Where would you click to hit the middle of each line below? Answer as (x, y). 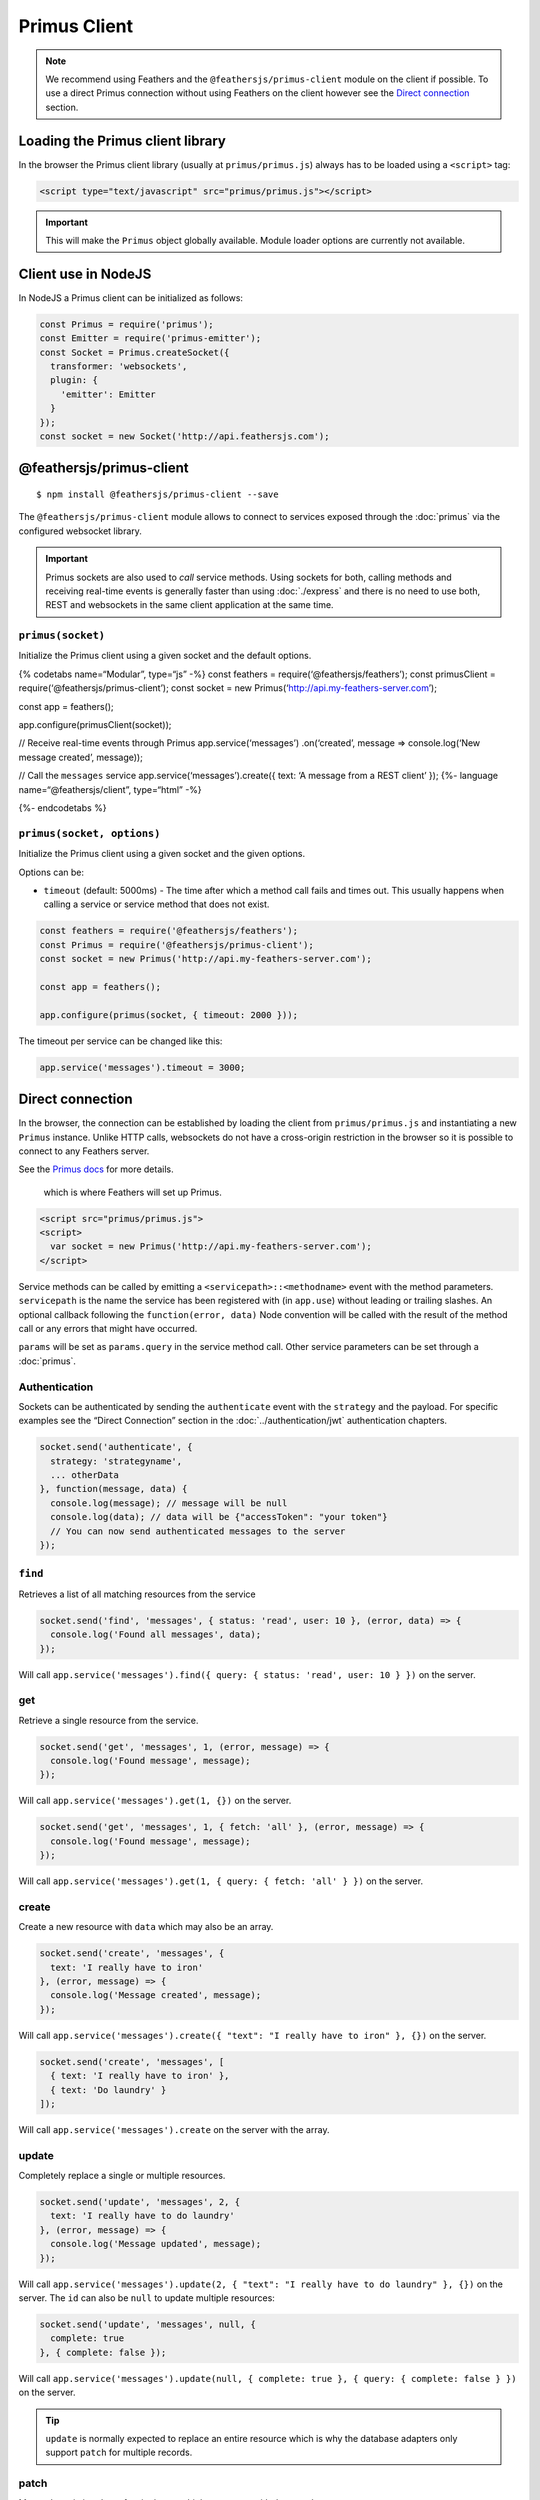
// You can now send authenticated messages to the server (198, 1531)
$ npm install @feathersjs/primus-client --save (157, 494)
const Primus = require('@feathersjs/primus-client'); (176, 944)
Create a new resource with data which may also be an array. (146, 1927)
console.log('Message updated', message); (156, 2244)
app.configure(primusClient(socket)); (95, 725)
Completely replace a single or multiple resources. (122, 2176)
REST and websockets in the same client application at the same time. (189, 605)
